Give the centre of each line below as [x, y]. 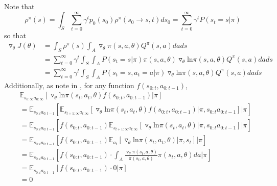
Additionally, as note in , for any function [69, 85]
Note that [19, 6]
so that [15, 35]
